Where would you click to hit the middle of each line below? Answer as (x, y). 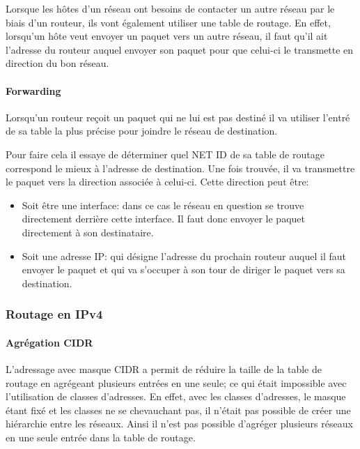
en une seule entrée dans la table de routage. (101, 437)
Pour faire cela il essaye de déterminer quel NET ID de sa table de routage (165, 154)
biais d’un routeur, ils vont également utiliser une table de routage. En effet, (168, 22)
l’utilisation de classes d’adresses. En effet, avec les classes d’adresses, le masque (176, 396)
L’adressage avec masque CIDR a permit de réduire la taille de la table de (164, 368)
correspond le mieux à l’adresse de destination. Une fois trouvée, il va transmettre (180, 168)
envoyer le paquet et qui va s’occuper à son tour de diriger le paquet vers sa (183, 269)
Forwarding (33, 90)
